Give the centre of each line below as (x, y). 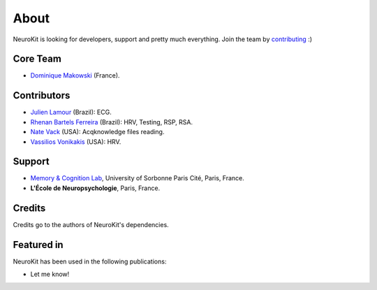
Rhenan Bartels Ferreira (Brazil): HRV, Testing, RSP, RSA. (112, 122)
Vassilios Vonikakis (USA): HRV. (76, 142)
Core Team (37, 59)
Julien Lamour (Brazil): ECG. (71, 113)
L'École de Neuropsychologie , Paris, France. (95, 188)
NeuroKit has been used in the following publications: (90, 261)
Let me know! (50, 274)
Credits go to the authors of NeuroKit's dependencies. (91, 224)
